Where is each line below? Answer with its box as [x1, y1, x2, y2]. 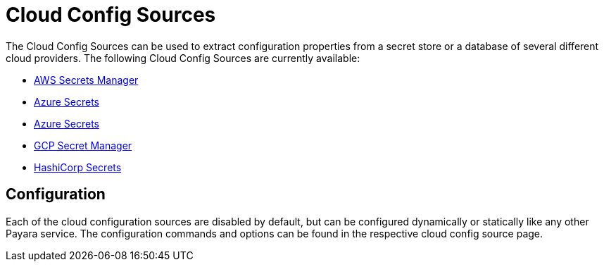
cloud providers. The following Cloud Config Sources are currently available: [6, 51, 360, 64]
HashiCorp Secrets [34, 161, 122, 173]
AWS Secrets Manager [34, 73, 139, 86]
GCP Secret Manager [34, 139, 132, 151]
